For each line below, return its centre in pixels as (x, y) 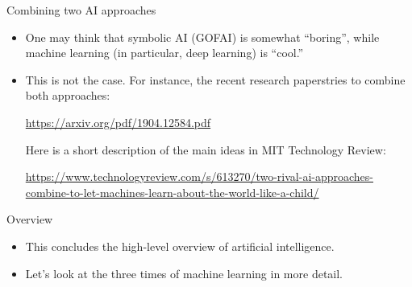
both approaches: (68, 95)
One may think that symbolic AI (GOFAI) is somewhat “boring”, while (202, 37)
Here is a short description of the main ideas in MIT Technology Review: (206, 149)
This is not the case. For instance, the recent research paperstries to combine (215, 79)
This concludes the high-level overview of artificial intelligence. (180, 246)
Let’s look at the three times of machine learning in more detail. (184, 273)
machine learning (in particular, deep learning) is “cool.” (164, 53)
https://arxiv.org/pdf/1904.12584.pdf (118, 122)
